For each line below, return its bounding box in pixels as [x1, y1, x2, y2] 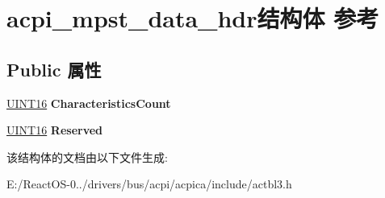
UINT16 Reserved [6, 122, 103, 138]
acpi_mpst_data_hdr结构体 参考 [6, 2, 379, 35]
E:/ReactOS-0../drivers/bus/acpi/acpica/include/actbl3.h [6, 175, 292, 192]
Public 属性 [6, 56, 102, 81]
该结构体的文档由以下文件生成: [6, 148, 168, 165]
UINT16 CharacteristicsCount [6, 94, 171, 111]
